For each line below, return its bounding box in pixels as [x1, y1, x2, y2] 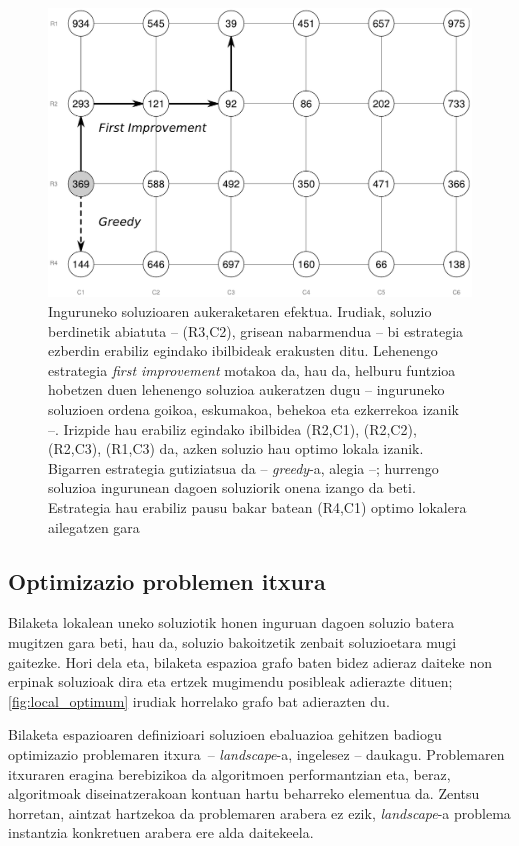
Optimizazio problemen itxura [8, 565, 326, 596]
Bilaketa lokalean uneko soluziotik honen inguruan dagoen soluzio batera [8, 612, 455, 633]
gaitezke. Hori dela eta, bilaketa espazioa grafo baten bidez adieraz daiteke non [8, 651, 492, 672]
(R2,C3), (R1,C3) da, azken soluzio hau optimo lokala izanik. [48, 438, 424, 459]
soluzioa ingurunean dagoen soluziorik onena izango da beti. [48, 477, 416, 498]
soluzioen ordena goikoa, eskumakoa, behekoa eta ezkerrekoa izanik [48, 398, 459, 419]
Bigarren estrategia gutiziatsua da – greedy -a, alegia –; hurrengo [48, 457, 439, 478]
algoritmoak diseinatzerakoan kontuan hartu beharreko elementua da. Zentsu [8, 783, 480, 804]
